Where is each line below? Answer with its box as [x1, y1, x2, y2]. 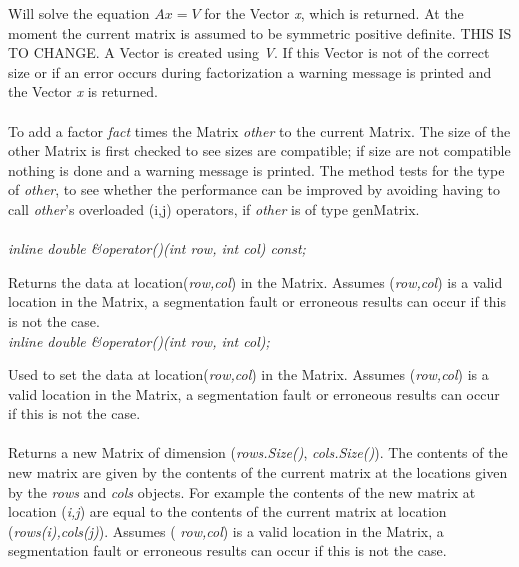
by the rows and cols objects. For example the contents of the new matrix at [8, 481, 476, 502]
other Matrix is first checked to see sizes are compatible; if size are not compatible [8, 140, 511, 161]
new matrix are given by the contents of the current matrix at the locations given [8, 462, 508, 483]
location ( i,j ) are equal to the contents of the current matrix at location [8, 501, 447, 522]
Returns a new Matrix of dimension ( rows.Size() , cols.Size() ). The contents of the [8, 442, 508, 463]
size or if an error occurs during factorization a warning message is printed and [8, 61, 492, 82]
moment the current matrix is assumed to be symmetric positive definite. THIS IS [8, 22, 512, 43]
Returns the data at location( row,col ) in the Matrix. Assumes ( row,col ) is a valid [8, 271, 503, 292]
